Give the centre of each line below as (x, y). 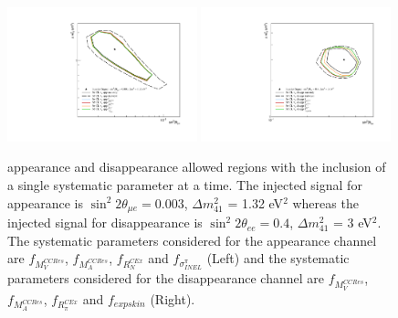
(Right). (173, 298)
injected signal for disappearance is (105, 223)
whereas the (325, 202)
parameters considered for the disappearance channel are (166, 278)
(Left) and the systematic (278, 258)
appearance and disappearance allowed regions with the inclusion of (197, 167)
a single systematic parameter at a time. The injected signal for (185, 185)
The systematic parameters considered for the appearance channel (192, 240)
